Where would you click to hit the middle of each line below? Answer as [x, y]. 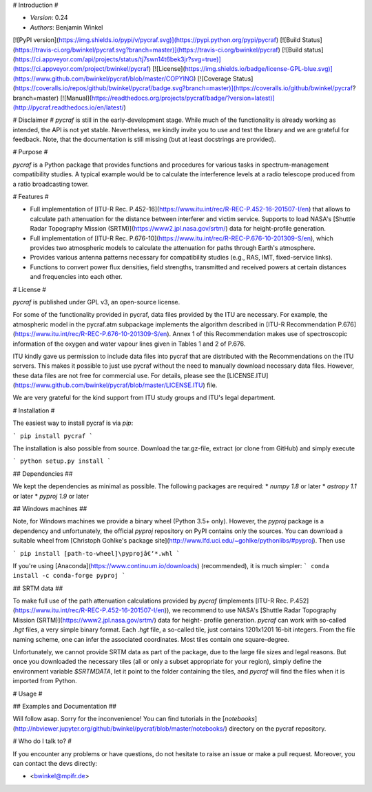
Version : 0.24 [49, 18]
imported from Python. [45, 681]
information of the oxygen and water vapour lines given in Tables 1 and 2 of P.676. [129, 344]
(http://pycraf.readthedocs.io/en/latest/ [68, 107]
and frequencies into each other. [76, 277]
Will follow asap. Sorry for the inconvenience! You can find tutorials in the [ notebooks [134, 719]
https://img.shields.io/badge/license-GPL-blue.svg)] [259, 69]
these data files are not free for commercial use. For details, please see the [119, 375]
